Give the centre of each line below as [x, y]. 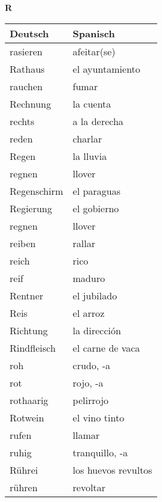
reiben [23, 243]
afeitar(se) [94, 51]
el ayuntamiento [106, 69]
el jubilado [95, 295]
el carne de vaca [106, 347]
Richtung [29, 330]
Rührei [24, 470]
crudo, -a [92, 365]
